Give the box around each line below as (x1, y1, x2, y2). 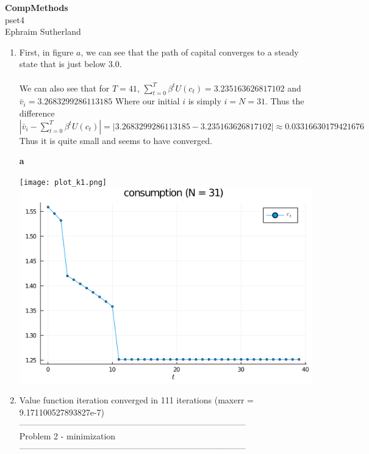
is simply (188, 95, 221, 107)
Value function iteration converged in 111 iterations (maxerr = (19, 394, 254, 406)
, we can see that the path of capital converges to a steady (81, 45, 299, 58)
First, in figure (19, 45, 74, 58)
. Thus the (265, 95, 304, 107)
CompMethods (5, 1, 68, 13)
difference (19, 106, 55, 119)
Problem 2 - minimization (19, 429, 116, 442)
